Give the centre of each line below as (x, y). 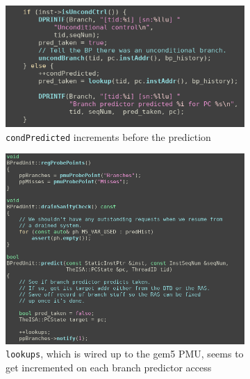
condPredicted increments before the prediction (108, 136)
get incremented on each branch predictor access (109, 367)
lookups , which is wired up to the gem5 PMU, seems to (125, 354)
